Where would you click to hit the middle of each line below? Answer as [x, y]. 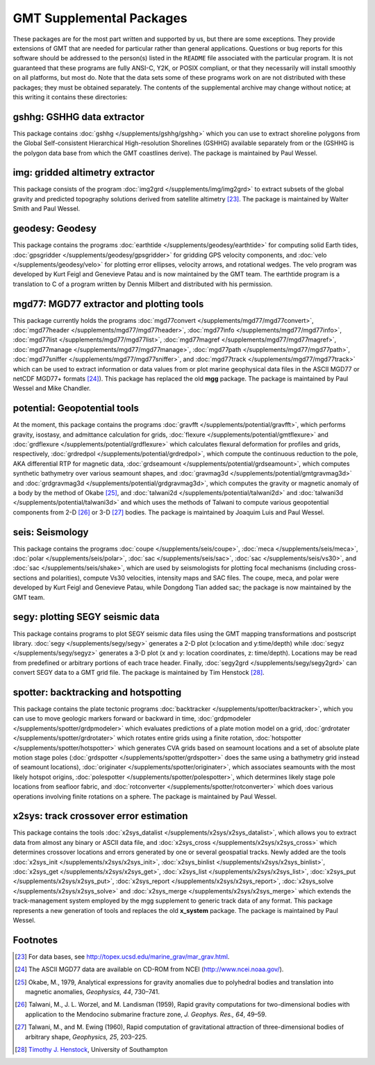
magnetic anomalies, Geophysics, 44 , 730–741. [92, 992]
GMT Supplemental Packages [100, 18]
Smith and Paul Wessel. [47, 209]
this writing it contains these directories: [70, 97]
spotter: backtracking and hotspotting [97, 692]
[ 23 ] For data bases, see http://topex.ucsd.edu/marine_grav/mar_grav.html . [122, 956]
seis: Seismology [51, 532]
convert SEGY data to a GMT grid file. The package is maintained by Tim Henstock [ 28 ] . [139, 673]
